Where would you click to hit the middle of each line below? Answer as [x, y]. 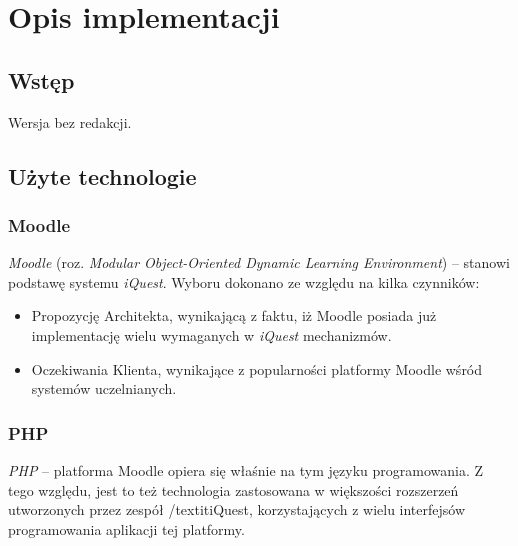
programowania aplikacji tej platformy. [126, 528]
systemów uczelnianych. [104, 388]
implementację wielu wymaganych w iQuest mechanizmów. [211, 334]
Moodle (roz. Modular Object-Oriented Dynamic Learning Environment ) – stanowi [259, 262]
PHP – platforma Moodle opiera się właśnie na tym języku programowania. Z [246, 469]
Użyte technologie [102, 175]
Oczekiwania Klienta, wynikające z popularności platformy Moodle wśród [257, 368]
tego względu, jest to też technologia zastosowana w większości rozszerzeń [233, 489]
